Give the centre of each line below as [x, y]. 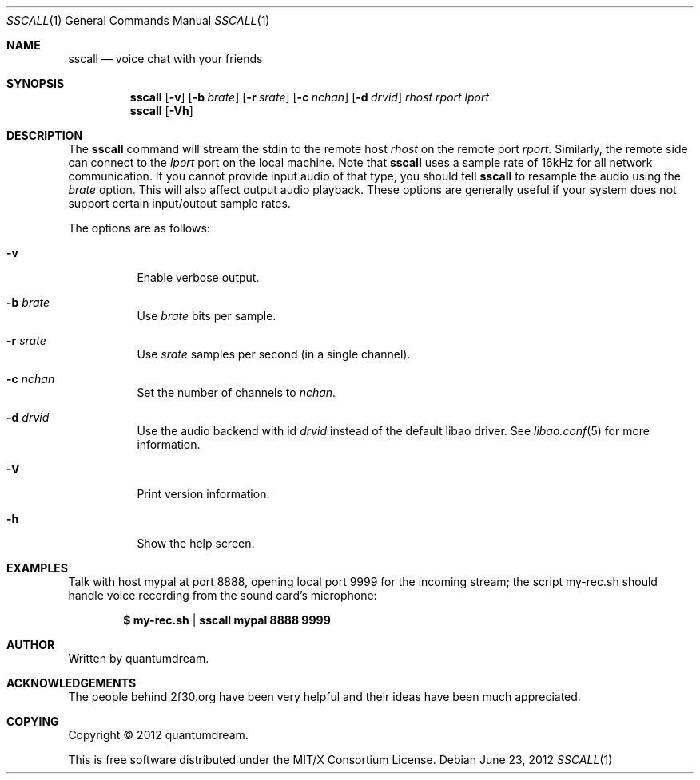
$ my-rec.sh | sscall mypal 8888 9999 [227, 620]
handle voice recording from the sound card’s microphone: [223, 595]
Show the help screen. [196, 543]
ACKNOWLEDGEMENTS [72, 683]
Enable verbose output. [198, 277]
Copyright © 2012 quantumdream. [158, 735]
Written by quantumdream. [139, 658]
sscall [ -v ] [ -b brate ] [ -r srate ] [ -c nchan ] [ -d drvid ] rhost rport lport [310, 97]
